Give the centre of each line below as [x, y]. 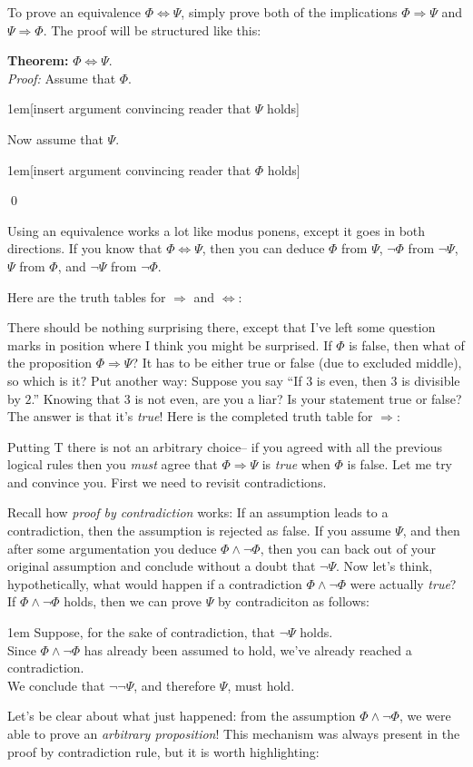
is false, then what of [407, 344]
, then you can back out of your [348, 548]
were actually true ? [403, 583]
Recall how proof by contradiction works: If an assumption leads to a [198, 512]
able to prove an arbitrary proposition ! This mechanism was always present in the [234, 733]
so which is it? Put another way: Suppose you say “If [155, 380]
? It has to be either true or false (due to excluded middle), [297, 363]
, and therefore [175, 685]
